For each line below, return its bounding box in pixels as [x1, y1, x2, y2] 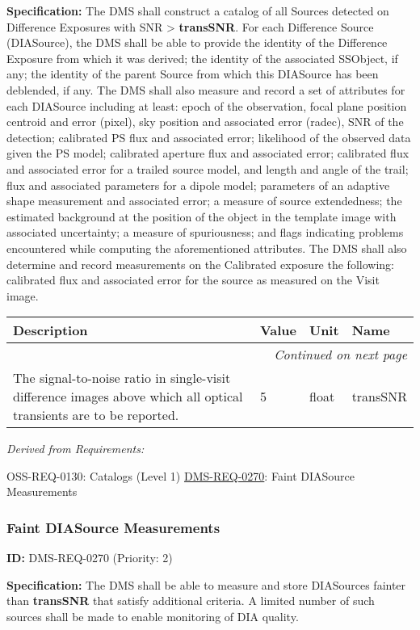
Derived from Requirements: [6, 440, 145, 457]
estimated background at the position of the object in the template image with [6, 208, 397, 225]
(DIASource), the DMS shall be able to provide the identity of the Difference [6, 34, 388, 51]
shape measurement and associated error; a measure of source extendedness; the [6, 192, 402, 209]
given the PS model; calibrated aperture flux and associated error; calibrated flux [6, 145, 409, 162]
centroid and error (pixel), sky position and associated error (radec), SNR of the [6, 113, 404, 130]
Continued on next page [274, 345, 407, 364]
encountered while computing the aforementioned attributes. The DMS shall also [6, 239, 407, 256]
